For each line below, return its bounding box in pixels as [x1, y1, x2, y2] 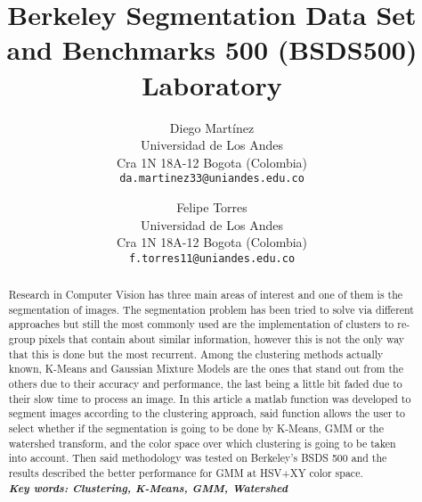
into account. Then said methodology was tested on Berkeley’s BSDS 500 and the [8, 450, 387, 465]
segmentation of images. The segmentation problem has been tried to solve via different [8, 301, 414, 317]
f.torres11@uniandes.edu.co [128, 251, 296, 265]
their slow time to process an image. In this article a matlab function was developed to [8, 391, 411, 406]
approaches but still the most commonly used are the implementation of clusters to [8, 317, 394, 332]
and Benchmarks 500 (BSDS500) [6, 31, 418, 68]
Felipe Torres [176, 197, 248, 216]
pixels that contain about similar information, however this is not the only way [38, 332, 405, 347]
